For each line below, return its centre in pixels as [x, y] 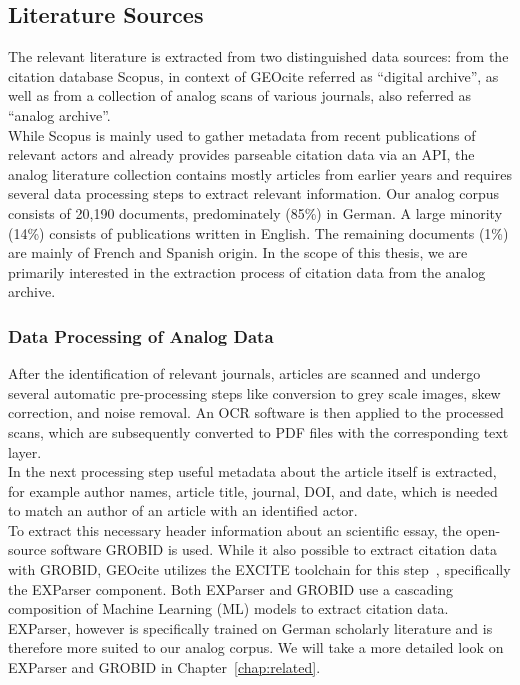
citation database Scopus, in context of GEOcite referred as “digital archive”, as [253, 75]
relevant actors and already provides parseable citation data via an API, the [241, 154]
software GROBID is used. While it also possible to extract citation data [273, 549]
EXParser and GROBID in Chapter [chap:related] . [164, 667]
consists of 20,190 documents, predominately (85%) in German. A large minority [255, 212]
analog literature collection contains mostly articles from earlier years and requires [260, 173]
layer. [25, 451]
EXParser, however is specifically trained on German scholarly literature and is [250, 627]
